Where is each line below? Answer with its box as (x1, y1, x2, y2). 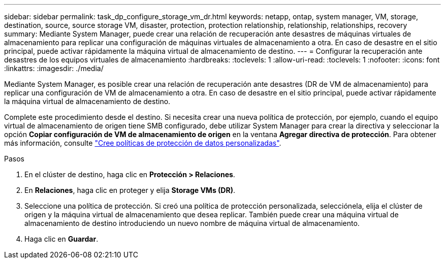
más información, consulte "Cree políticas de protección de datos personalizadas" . (4, 139, 281, 147)
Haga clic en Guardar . (24, 235, 99, 243)
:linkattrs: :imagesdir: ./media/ (4, 64, 104, 73)
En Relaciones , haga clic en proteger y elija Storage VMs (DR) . (24, 186, 235, 194)
